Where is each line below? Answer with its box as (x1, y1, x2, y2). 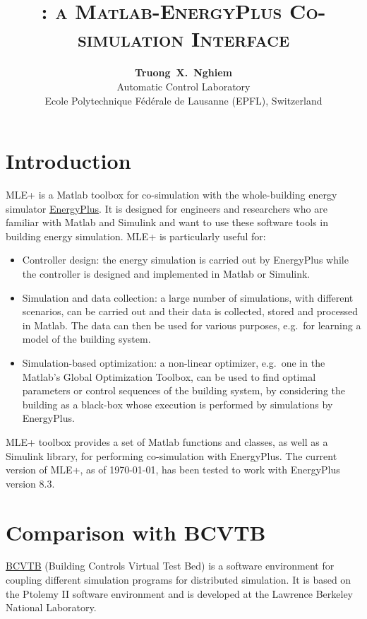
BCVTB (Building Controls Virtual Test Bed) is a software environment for (6, 558, 335, 573)
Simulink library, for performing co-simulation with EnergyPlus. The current (6, 448, 337, 463)
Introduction (6, 146, 131, 175)
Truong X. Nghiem (134, 65, 233, 80)
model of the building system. (22, 331, 151, 346)
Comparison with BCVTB (6, 517, 266, 546)
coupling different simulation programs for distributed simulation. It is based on (6, 572, 351, 587)
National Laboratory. (6, 600, 97, 615)
